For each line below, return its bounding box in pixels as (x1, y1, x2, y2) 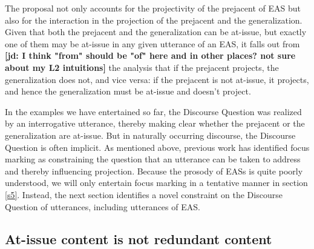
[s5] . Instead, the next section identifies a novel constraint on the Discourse (5, 188, 283, 201)
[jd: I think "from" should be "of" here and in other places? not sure (5, 49, 296, 62)
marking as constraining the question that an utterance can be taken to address (5, 153, 301, 165)
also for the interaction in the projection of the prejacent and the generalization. (5, 13, 303, 26)
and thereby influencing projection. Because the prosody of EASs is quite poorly (5, 164, 303, 177)
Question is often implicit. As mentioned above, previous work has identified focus (5, 141, 310, 153)
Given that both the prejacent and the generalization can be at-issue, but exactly (5, 25, 307, 38)
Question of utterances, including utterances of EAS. (5, 200, 200, 213)
